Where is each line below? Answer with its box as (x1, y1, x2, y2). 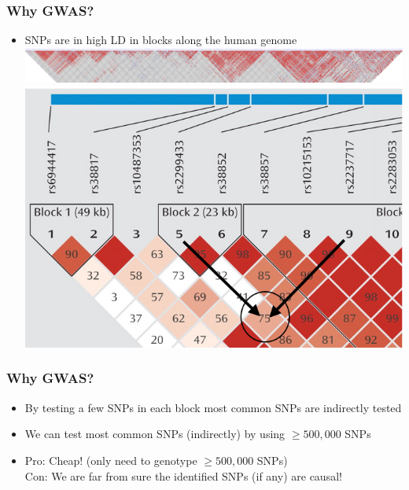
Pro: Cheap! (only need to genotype (24, 451, 197, 468)
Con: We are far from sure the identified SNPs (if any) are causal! (24, 467, 342, 484)
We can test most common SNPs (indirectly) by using (24, 426, 286, 442)
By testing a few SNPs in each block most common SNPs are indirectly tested (24, 399, 402, 415)
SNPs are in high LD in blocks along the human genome (24, 31, 297, 48)
